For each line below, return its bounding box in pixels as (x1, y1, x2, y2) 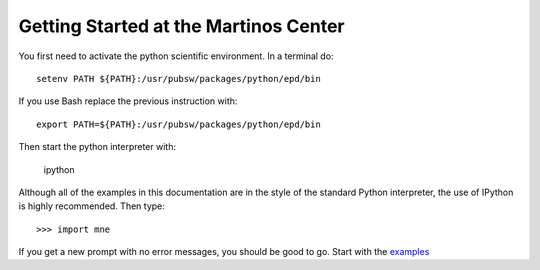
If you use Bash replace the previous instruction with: (18, 95, 238, 107)
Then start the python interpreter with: (18, 141, 177, 153)
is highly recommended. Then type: (18, 200, 165, 212)
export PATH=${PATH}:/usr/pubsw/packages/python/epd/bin (36, 118, 322, 130)
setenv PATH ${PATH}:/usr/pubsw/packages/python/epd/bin (36, 73, 322, 84)
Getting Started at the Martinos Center (18, 15, 345, 37)
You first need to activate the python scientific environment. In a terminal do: (18, 50, 334, 62)
